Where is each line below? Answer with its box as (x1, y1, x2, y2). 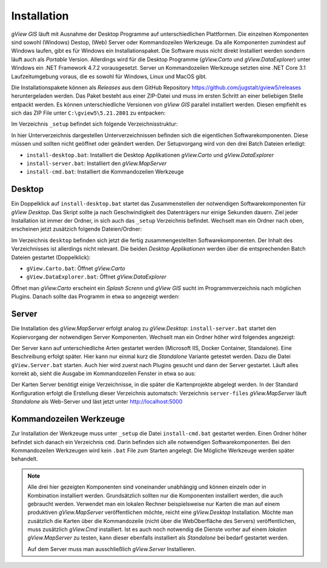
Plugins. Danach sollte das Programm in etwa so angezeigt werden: (11, 293, 180, 300)
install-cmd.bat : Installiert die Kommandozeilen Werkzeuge (26, 168, 184, 175)
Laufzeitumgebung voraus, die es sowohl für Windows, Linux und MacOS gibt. (11, 73, 207, 80)
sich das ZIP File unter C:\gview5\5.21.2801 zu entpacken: (11, 109, 166, 117)
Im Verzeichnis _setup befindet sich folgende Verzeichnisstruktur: (11, 120, 178, 127)
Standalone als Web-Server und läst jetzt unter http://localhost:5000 (11, 398, 183, 405)
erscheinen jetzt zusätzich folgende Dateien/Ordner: (11, 225, 142, 233)
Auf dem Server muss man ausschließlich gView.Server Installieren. (27, 545, 196, 552)
